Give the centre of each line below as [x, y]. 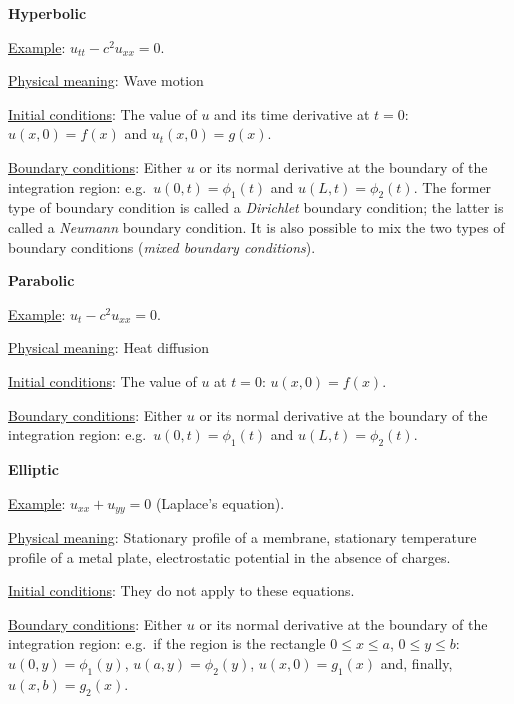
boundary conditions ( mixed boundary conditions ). [162, 246]
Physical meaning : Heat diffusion [109, 347]
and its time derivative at [292, 113]
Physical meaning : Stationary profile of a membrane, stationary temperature [242, 536]
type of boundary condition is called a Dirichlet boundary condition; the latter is [256, 207]
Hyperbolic [47, 13]
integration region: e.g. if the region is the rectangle [167, 643]
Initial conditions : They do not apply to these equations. [181, 590]
